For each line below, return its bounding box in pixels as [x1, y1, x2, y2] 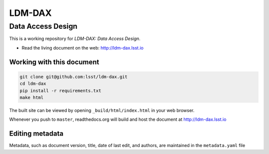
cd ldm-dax [19, 81, 46, 87]
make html [19, 95, 44, 100]
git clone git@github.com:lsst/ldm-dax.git [19, 74, 128, 79]
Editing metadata [9, 129, 64, 138]
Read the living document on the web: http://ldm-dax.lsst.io [21, 45, 144, 51]
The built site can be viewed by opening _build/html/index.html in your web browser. [9, 107, 195, 113]
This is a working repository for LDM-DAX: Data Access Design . [9, 36, 140, 42]
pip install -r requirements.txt [19, 88, 102, 94]
